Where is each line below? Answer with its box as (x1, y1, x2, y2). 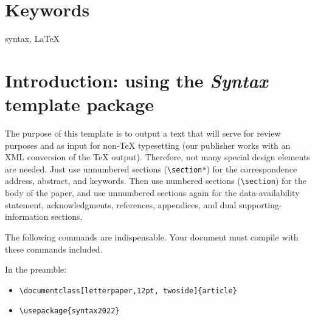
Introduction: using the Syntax (5, 67, 268, 93)
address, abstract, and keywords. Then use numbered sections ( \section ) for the (5, 174, 306, 187)
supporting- (238, 198, 282, 211)
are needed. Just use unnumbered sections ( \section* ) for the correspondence (5, 162, 297, 175)
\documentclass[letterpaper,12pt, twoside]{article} (19, 286, 237, 295)
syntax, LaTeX (5, 32, 60, 45)
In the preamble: (5, 263, 67, 276)
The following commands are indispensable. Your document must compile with (5, 230, 299, 243)
